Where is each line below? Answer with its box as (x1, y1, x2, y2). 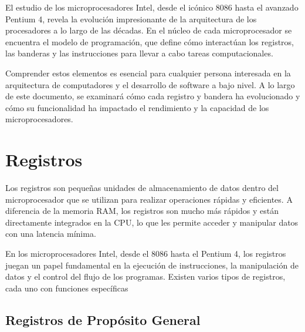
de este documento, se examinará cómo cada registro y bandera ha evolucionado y (5, 90, 300, 102)
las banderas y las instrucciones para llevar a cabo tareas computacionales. (5, 47, 273, 59)
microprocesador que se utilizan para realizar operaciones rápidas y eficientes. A (5, 193, 293, 205)
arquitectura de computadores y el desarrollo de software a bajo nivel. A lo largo (5, 78, 295, 90)
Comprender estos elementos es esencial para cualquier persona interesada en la (5, 66, 291, 79)
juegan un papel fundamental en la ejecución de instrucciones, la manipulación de (5, 259, 299, 271)
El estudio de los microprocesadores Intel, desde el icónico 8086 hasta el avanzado (5, 1, 299, 13)
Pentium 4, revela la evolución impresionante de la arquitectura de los (5, 12, 257, 25)
